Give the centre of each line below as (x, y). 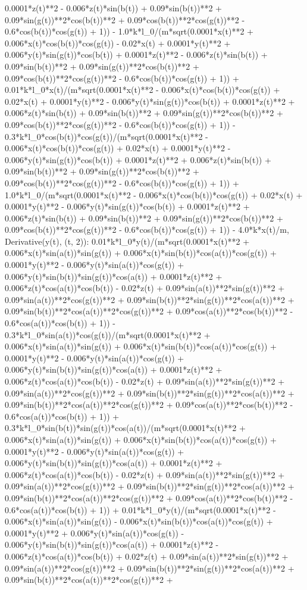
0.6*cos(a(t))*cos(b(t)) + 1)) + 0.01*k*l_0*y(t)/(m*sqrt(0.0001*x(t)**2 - (140, 509)
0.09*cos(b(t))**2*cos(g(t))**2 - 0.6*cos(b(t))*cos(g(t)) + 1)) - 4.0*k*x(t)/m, (147, 230)
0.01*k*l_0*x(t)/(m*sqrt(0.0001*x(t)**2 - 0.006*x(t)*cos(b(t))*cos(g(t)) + (142, 90)
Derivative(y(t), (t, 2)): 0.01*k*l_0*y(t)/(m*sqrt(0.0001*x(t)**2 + (127, 241)
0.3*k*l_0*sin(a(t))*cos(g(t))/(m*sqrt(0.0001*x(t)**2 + (108, 334)
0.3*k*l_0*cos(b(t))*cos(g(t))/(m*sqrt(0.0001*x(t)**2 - (106, 136)
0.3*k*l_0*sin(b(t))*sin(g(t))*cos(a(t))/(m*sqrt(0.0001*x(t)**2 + (125, 428)
